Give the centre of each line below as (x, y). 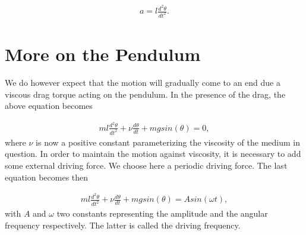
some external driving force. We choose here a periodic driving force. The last (146, 165)
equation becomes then (47, 177)
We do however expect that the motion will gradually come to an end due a (143, 83)
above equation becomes (49, 106)
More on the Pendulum (103, 54)
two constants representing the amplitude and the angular (162, 213)
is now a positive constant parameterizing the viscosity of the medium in (168, 142)
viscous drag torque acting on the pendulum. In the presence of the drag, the (145, 94)
